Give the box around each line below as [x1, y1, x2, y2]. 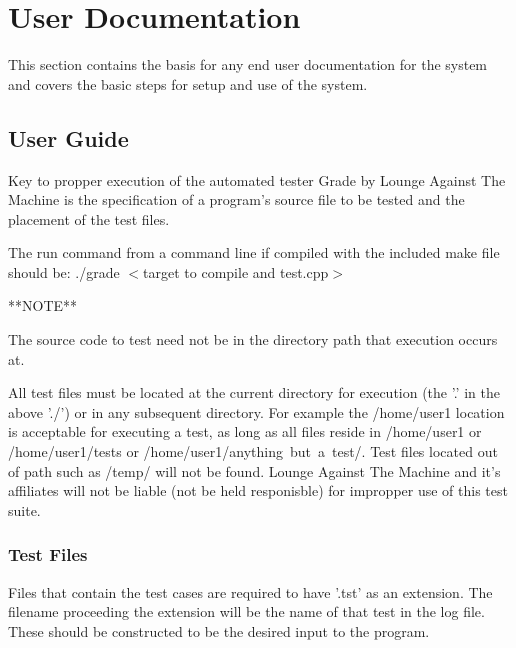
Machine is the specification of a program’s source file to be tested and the [8, 189, 465, 210]
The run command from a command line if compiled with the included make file [8, 242, 500, 263]
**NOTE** [8, 295, 78, 316]
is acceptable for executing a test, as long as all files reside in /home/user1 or [8, 421, 482, 442]
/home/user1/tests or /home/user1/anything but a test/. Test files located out [8, 441, 498, 462]
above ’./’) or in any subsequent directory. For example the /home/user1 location [8, 401, 505, 422]
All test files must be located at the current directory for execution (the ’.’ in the [8, 382, 500, 403]
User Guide [8, 122, 129, 153]
